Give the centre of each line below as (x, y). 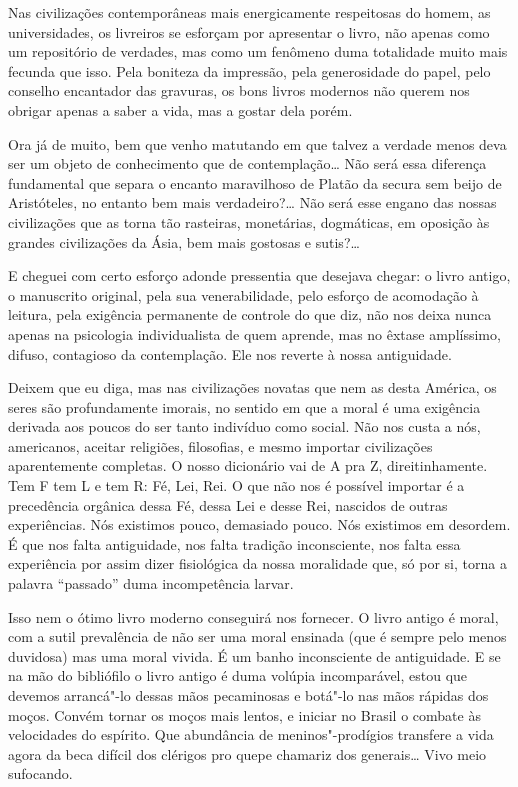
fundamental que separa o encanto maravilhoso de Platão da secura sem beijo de (255, 182)
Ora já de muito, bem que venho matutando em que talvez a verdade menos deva (257, 143)
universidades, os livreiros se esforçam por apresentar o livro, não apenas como (249, 31)
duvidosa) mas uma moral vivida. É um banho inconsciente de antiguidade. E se (254, 655)
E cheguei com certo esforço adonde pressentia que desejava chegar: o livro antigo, (259, 275)
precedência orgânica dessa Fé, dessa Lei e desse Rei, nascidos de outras (228, 504)
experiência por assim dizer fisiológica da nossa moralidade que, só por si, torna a (257, 563)
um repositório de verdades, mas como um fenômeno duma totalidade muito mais (258, 51)
